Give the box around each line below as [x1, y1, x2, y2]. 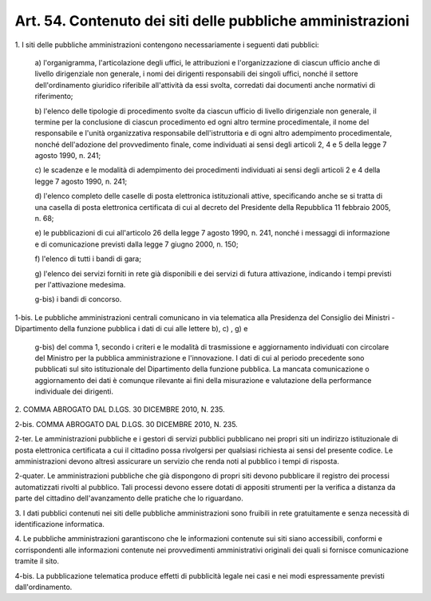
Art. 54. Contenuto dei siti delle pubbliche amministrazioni [14, 12, 410, 30]
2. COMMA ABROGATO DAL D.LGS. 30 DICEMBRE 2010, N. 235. [14, 405, 225, 414]
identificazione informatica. [14, 520, 105, 528]
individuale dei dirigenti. [34, 387, 113, 397]
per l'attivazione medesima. [34, 279, 126, 289]
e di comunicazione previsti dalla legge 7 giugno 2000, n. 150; [34, 239, 239, 249]
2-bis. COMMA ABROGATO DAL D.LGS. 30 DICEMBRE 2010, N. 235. [14, 419, 239, 429]
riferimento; [34, 92, 73, 101]
